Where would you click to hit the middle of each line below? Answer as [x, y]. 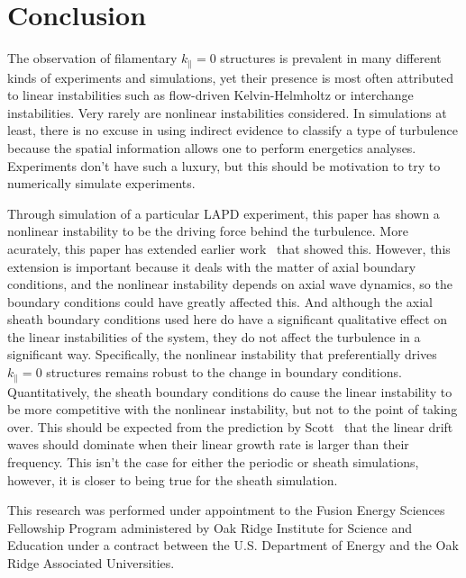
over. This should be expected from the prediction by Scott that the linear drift [230, 426]
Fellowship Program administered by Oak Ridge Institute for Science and [210, 527]
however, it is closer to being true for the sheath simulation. [173, 479]
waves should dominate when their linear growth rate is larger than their [208, 444]
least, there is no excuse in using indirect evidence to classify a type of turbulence [233, 130]
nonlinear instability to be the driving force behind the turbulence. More [208, 231]
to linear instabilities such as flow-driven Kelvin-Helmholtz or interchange [210, 95]
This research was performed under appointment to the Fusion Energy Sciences [226, 510]
